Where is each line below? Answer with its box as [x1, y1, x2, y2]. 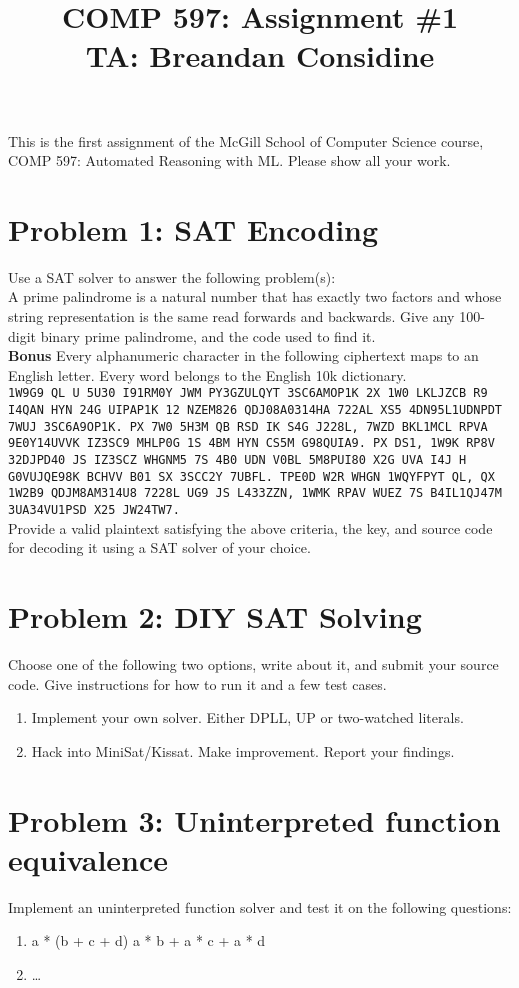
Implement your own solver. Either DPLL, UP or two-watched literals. [31, 707, 464, 728]
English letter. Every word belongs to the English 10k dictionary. [8, 364, 407, 385]
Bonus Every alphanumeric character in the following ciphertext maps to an [8, 345, 479, 366]
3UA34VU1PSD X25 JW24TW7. [8, 503, 180, 518]
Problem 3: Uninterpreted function [8, 799, 501, 840]
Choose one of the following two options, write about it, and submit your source [8, 654, 499, 674]
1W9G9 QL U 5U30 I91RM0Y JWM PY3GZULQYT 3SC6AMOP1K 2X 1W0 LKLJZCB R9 [8, 386, 488, 401]
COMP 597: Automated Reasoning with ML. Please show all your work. [8, 150, 451, 171]
